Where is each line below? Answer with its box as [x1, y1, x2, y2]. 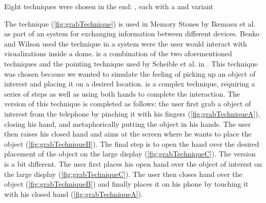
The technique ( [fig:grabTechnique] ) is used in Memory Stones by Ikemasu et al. [4, 18, 256, 29]
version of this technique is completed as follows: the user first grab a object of [4, 98, 251, 109]
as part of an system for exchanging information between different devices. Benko [4, 28, 260, 39]
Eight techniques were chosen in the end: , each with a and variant [4, 1, 213, 11]
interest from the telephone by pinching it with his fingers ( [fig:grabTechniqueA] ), [4, 108, 260, 119]
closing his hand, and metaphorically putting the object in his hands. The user [4, 118, 251, 129]
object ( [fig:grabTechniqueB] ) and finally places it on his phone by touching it [4, 178, 249, 189]
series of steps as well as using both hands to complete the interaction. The [4, 88, 240, 99]
